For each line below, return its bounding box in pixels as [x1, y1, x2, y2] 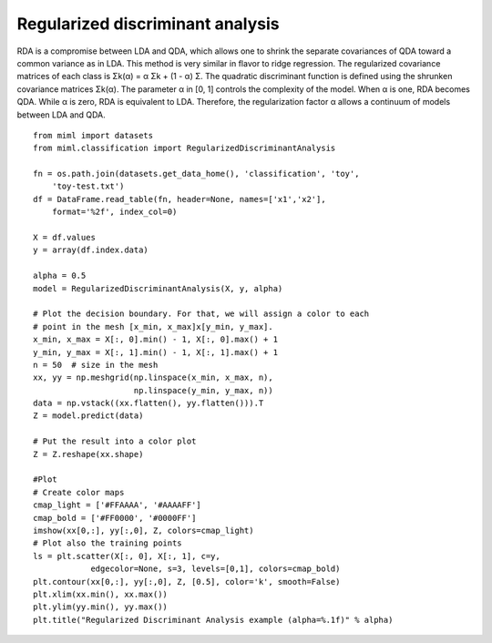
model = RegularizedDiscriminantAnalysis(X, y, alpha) [33, 283, 283, 293]
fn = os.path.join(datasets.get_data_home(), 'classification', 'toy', [33, 168, 360, 179]
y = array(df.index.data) [33, 245, 149, 255]
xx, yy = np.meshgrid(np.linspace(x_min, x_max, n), [33, 373, 273, 383]
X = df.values [33, 232, 96, 243]
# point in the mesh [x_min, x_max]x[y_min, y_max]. [33, 321, 273, 332]
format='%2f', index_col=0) [51, 207, 178, 218]
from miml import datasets [33, 130, 154, 140]
